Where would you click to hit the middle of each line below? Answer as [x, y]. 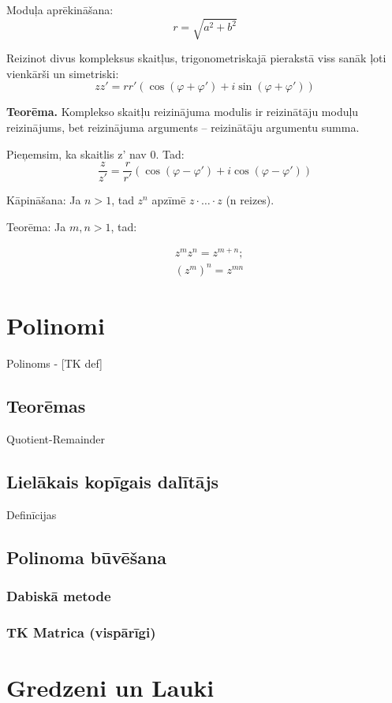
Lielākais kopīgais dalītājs [113, 481]
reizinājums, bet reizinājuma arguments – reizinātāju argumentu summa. [183, 127]
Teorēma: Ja [36, 226]
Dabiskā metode [59, 596]
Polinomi [56, 325]
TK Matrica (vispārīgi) [81, 632]
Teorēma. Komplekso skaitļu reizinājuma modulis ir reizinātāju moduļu [183, 112]
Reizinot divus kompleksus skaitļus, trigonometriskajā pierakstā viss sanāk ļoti [196, 58]
